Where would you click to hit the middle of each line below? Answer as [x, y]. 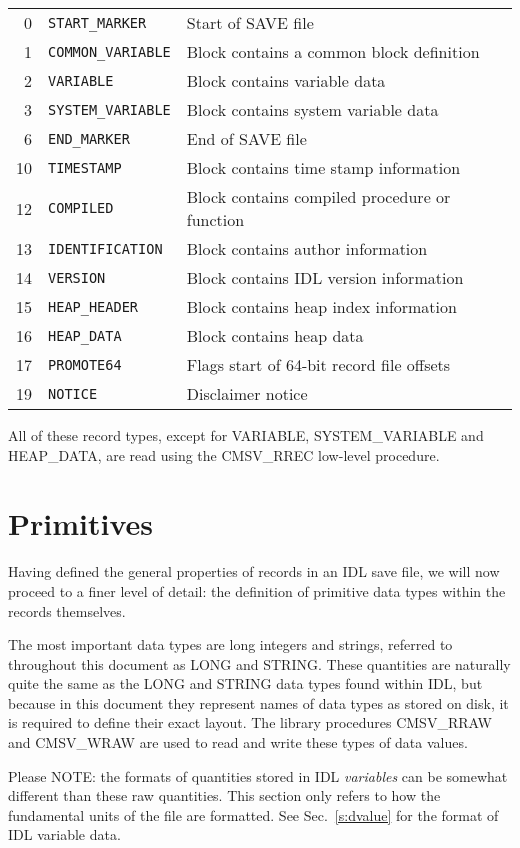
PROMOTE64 [85, 364]
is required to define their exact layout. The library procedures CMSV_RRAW [250, 722]
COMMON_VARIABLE [109, 51]
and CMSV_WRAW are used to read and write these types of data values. [238, 742]
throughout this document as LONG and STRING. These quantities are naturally [259, 663]
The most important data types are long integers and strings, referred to [230, 644]
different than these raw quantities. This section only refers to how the [224, 795]
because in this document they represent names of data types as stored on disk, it [258, 702]
